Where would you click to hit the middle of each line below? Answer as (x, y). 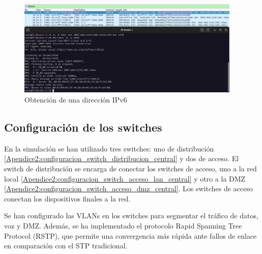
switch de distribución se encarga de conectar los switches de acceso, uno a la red (130, 169)
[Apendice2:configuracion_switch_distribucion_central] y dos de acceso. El (122, 158)
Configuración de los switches (83, 127)
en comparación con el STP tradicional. (66, 246)
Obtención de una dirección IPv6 (76, 100)
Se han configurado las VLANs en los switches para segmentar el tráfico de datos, (131, 215)
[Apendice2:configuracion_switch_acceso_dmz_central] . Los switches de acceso (128, 188)
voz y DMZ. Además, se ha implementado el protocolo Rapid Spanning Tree (123, 226)
